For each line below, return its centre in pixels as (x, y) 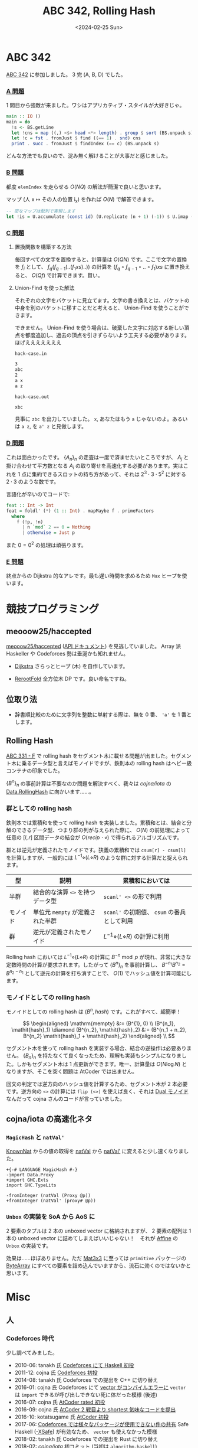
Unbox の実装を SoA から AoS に (51, 1217)
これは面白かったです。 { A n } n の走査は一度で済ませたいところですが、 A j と (98, 458)
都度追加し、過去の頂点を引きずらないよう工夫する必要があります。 (108, 335)
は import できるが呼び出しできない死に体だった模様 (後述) (86, 1394)
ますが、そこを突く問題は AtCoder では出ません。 (77, 1071)
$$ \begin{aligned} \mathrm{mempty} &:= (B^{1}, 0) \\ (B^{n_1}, (99, 1023)
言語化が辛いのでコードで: (38, 494)
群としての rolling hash (39, 808)
